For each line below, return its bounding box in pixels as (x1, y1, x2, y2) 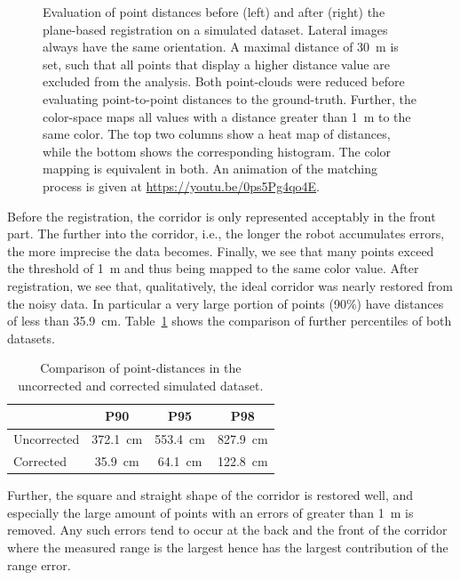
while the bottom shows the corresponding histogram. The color (43, 141, 392, 160)
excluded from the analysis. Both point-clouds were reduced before (43, 72, 405, 91)
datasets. (7, 328, 55, 347)
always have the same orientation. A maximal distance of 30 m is (43, 37, 399, 56)
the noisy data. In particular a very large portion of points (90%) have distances (7, 294, 444, 312)
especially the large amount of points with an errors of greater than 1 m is (7, 503, 414, 521)
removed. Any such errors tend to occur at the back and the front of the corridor (7, 520, 448, 539)
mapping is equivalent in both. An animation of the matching (43, 159, 377, 178)
